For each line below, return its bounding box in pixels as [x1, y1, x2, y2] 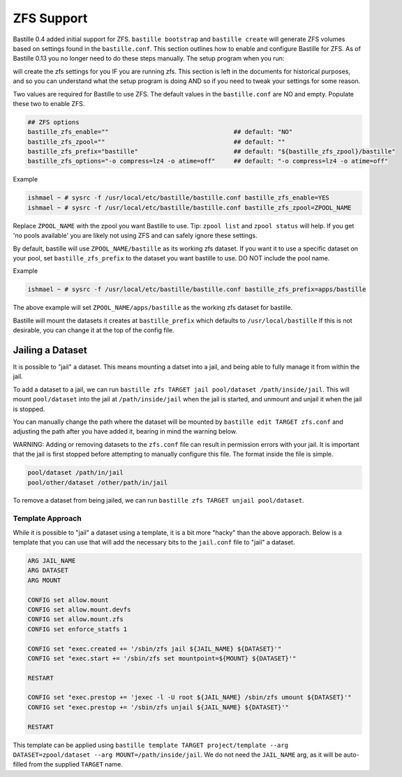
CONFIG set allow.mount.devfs [27, 605, 131, 614]
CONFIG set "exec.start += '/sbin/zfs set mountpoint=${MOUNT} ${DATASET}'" [27, 654, 297, 663]
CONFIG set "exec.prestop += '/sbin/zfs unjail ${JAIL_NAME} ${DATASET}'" [27, 703, 290, 711]
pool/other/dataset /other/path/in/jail [27, 478, 167, 487]
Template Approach [13, 514, 82, 524]
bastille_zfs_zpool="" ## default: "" [27, 138, 285, 146]
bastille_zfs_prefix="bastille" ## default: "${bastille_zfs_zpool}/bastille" [27, 147, 396, 156]
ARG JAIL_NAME [27, 557, 76, 565]
